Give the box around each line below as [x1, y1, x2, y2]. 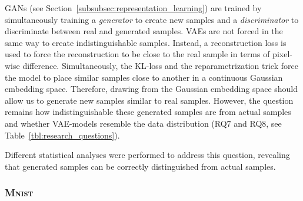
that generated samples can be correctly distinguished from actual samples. [5, 160, 276, 172]
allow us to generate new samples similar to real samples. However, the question [5, 94, 294, 106]
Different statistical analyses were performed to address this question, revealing [5, 149, 290, 161]
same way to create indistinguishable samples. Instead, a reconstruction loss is [5, 36, 287, 48]
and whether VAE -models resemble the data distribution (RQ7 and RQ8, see [5, 117, 282, 129]
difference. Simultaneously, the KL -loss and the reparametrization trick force [22, 59, 298, 71]
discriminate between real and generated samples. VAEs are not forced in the [5, 25, 283, 37]
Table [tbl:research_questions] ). [5, 128, 120, 141]
